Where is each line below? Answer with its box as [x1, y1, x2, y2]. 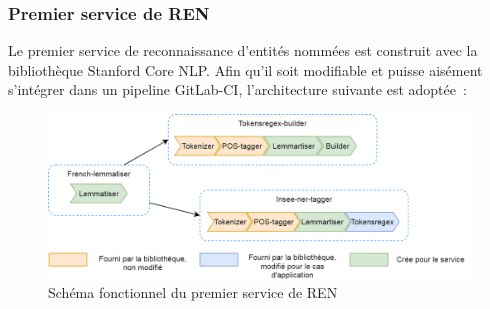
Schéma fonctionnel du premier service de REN [48, 282, 338, 303]
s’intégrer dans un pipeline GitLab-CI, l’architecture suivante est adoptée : [8, 79, 467, 100]
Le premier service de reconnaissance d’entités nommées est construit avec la [8, 40, 478, 61]
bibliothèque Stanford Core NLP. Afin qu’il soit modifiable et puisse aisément [8, 59, 483, 80]
